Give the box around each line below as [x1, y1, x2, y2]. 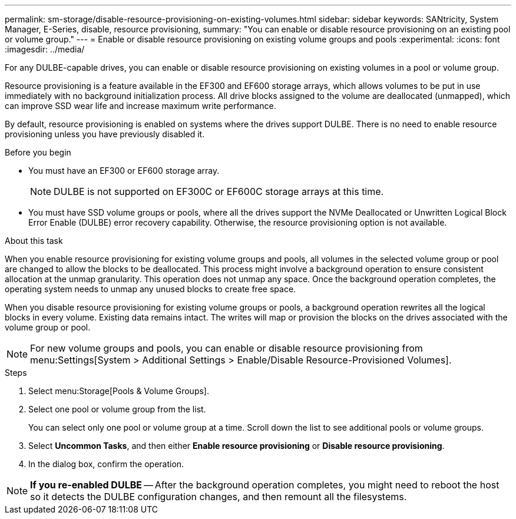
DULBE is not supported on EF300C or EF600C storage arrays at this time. [54, 186, 384, 197]
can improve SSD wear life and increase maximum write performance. [5, 101, 276, 111]
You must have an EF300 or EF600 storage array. [28, 166, 220, 176]
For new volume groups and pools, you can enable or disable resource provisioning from [30, 342, 423, 354]
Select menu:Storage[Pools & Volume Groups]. [28, 386, 209, 396]
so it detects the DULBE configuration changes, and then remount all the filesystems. [30, 491, 407, 503]
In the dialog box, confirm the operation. [28, 459, 184, 469]
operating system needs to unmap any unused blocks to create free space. [5, 284, 296, 294]
